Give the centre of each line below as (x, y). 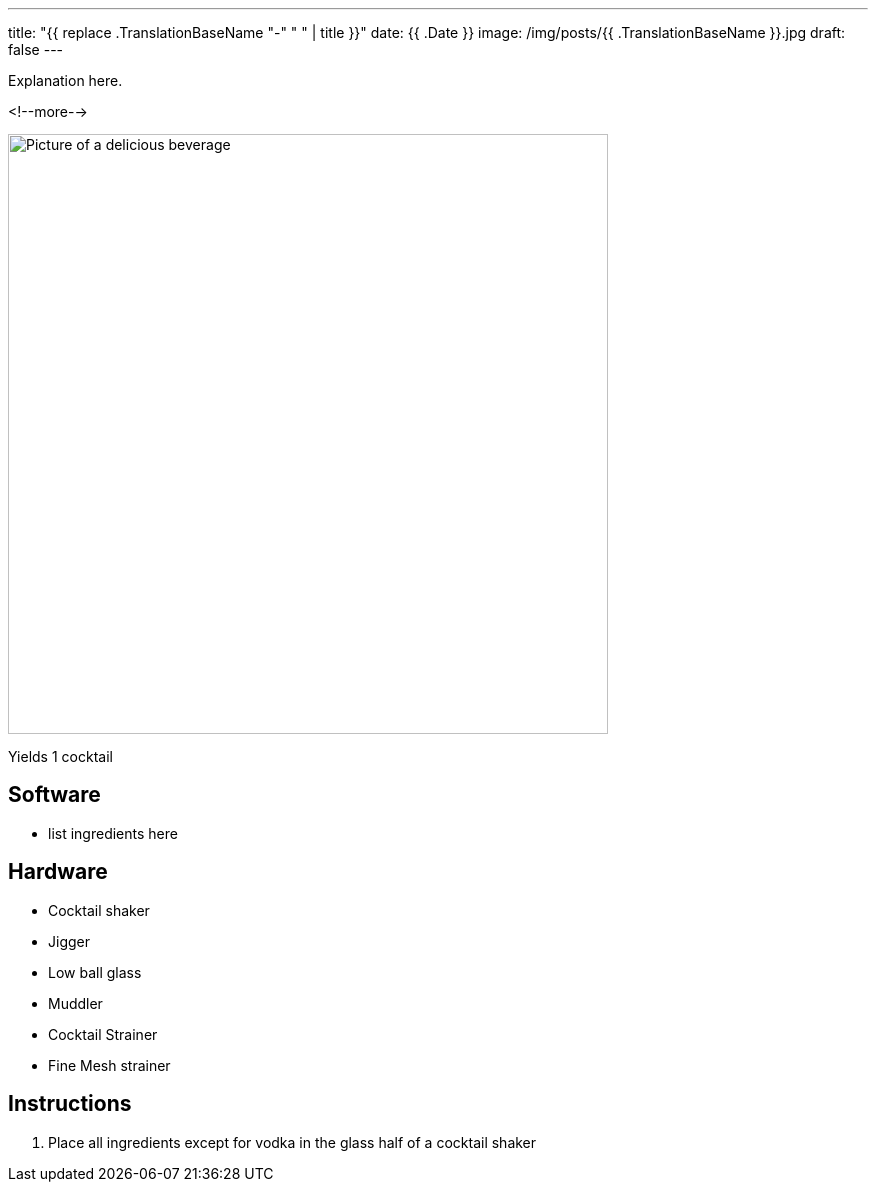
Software (54, 795)
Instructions (70, 1104)
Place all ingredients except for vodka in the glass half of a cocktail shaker (292, 1142)
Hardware (58, 872)
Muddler (75, 1003)
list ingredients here (113, 833)
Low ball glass (95, 972)
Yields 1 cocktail (60, 756)
